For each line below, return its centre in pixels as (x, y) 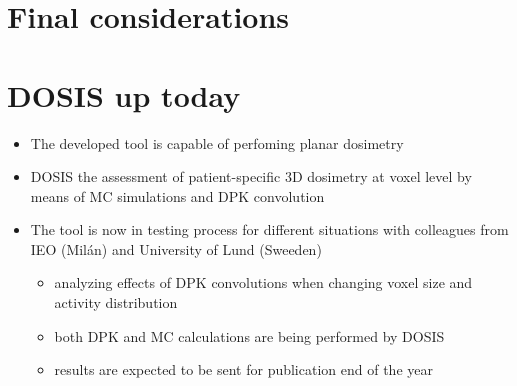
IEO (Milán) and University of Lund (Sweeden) (176, 248)
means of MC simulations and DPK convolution (177, 195)
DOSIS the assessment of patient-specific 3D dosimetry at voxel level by (251, 176)
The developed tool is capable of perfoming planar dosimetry (217, 142)
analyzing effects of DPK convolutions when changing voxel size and (263, 282)
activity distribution (116, 302)
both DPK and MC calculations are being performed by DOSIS (249, 335)
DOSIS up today (124, 94)
